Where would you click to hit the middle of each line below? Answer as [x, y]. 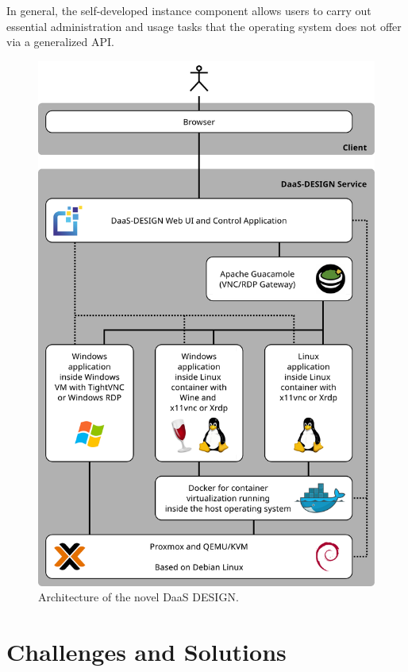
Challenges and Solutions [146, 651]
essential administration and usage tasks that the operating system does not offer [204, 26]
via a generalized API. [60, 42]
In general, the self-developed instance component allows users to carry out [189, 10]
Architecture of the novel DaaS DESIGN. [139, 597]
